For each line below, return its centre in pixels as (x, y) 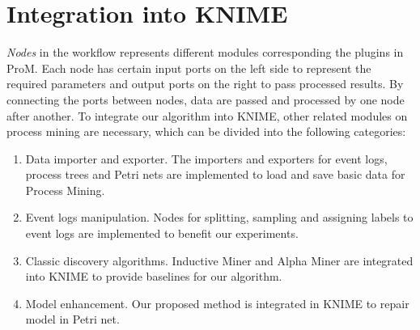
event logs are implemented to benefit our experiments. (162, 233)
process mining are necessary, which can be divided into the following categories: (206, 131)
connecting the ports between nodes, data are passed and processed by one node (206, 99)
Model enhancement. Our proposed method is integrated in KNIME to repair (217, 303)
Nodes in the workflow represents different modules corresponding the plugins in (205, 52)
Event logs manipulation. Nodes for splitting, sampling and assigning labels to (219, 217)
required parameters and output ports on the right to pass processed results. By (205, 84)
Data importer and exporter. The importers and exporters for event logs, (206, 158)
